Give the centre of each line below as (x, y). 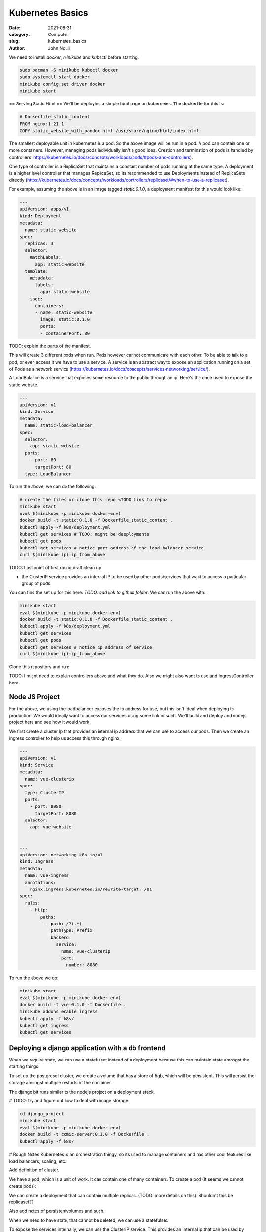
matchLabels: (46, 257)
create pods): (23, 1186)
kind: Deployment (40, 216)
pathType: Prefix (71, 931)
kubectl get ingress (44, 1026)
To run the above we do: (34, 978)
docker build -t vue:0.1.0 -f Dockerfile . (73, 1005)
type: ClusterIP (44, 793)
